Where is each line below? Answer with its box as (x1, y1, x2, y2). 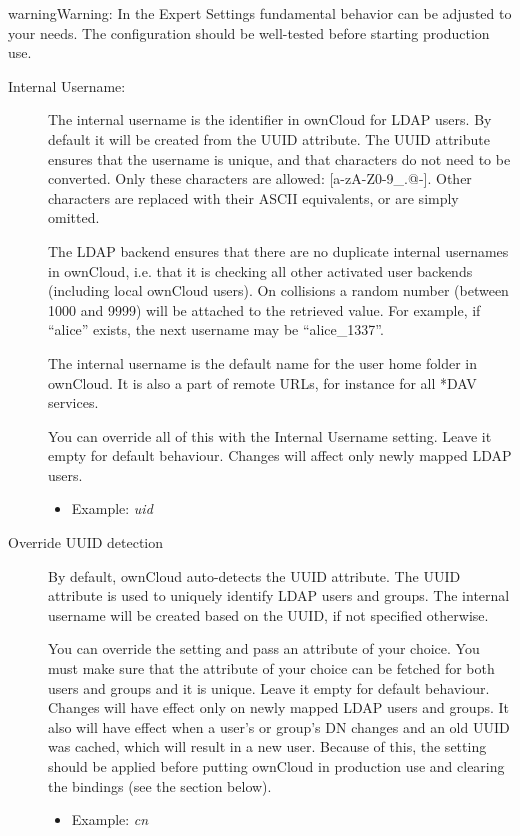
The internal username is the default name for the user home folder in (48, 352, 477, 373)
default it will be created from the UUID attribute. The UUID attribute (48, 128, 490, 149)
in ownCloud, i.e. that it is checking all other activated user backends (48, 260, 473, 281)
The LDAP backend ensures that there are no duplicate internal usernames (48, 240, 509, 261)
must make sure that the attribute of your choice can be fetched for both (48, 658, 495, 679)
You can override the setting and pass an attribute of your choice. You (48, 638, 480, 659)
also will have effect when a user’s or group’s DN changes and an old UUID (48, 716, 510, 737)
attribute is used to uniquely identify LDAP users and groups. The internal (48, 585, 510, 606)
